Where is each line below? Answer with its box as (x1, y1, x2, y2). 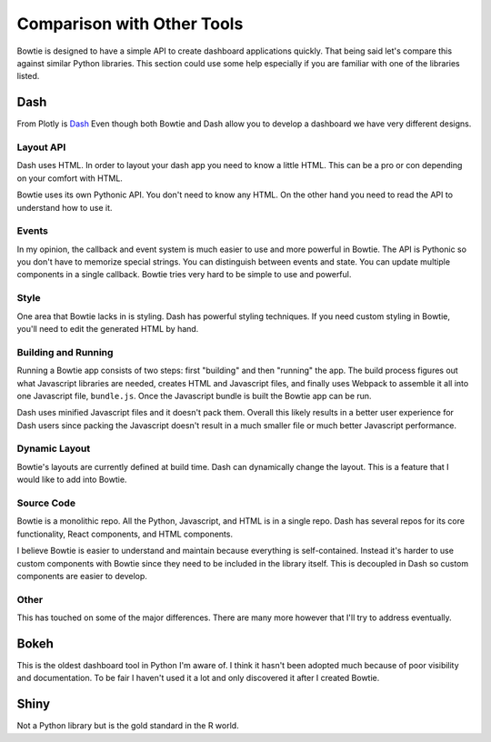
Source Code (16, 496, 76, 509)
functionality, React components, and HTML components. (16, 528, 234, 539)
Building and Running (16, 346, 114, 358)
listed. (16, 71, 40, 82)
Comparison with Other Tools (16, 14, 244, 34)
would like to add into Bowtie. (16, 474, 127, 486)
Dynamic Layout (16, 442, 91, 455)
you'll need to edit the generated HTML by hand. (16, 324, 199, 334)
